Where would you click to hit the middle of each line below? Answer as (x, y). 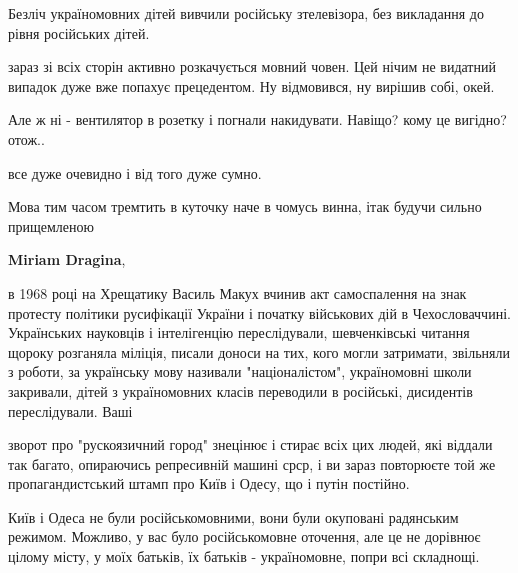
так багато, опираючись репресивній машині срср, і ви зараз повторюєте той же (252, 463)
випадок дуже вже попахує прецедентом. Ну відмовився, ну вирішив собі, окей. (251, 85)
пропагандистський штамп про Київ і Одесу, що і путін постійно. (209, 483)
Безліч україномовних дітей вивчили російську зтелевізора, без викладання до (246, 13)
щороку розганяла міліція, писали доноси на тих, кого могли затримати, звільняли (259, 351)
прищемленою (51, 225)
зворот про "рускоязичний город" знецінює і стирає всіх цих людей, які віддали (250, 444)
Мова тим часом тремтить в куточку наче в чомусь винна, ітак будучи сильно (245, 206)
